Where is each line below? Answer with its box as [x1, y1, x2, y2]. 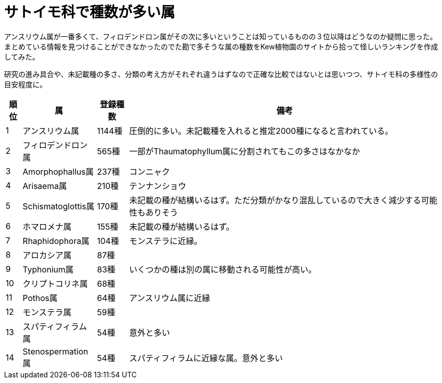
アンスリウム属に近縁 [129, 292, 210, 303]
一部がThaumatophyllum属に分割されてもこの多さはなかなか [129, 146, 360, 156]
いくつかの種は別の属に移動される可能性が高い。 [129, 264, 316, 275]
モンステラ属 [22, 307, 72, 317]
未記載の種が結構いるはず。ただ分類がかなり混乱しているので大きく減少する [129, 195, 421, 205]
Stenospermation [22, 346, 89, 357]
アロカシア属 [22, 250, 72, 260]
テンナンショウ [129, 180, 186, 191]
